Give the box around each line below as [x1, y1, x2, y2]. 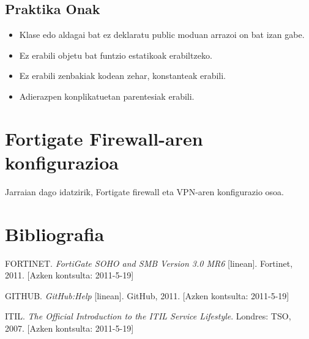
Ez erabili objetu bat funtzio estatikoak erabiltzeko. [19, 48, 212, 61]
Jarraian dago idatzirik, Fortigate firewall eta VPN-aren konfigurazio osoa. [5, 185, 284, 198]
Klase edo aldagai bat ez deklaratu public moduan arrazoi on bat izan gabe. [19, 28, 305, 41]
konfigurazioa [5, 149, 119, 174]
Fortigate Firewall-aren [5, 125, 203, 151]
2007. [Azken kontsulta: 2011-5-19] [5, 321, 134, 334]
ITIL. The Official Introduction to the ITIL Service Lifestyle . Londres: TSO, [5, 310, 291, 322]
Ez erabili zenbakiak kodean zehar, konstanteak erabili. [19, 69, 226, 82]
